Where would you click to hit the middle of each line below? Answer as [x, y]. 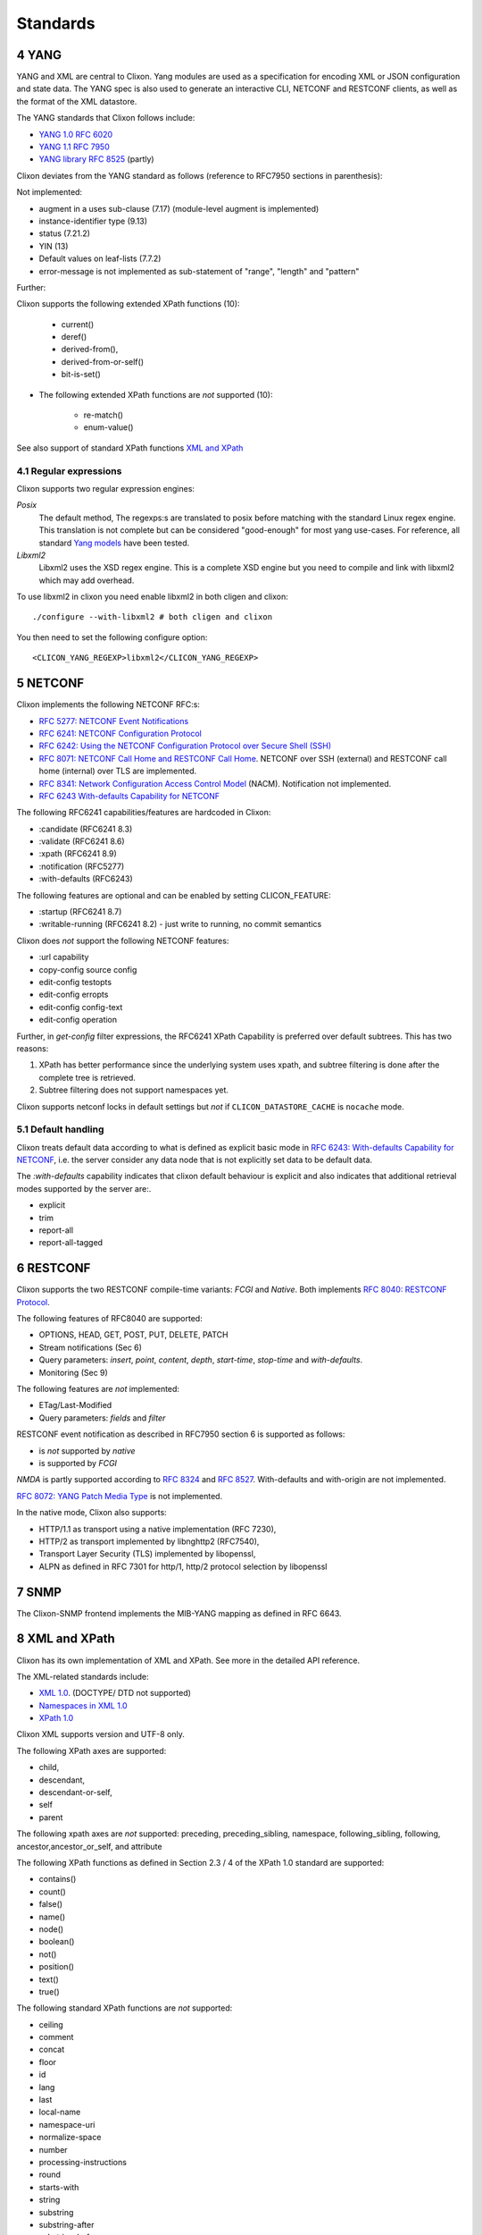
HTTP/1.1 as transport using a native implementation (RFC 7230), [158, 1529]
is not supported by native [87, 1451]
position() [57, 1967]
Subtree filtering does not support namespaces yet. [134, 1090]
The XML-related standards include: [83, 1676]
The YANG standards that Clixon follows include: [106, 118]
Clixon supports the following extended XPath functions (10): [128, 304]
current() [78, 324]
